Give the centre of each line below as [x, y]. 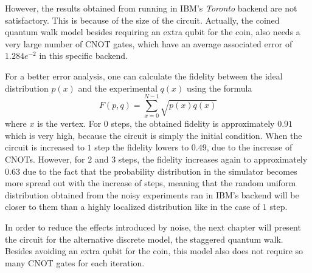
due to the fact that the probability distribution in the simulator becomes [160, 171]
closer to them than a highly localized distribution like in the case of [133, 207]
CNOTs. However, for [45, 159]
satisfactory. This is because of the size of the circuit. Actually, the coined [142, 20]
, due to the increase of [249, 147]
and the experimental [118, 88]
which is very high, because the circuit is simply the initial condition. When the [154, 135]
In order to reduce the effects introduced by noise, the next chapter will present [153, 227]
